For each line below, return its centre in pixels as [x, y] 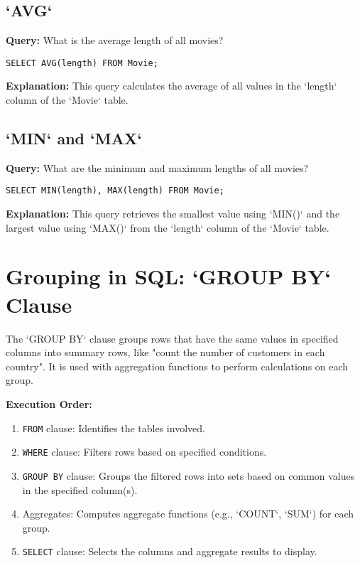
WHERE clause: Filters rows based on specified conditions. [144, 452]
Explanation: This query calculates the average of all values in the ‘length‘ [171, 86]
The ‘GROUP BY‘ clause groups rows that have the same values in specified [172, 338]
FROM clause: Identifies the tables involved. [114, 428]
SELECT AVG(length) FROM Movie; [82, 63]
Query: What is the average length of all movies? [115, 40]
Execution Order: [49, 403]
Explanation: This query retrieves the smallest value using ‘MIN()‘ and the [173, 214]
